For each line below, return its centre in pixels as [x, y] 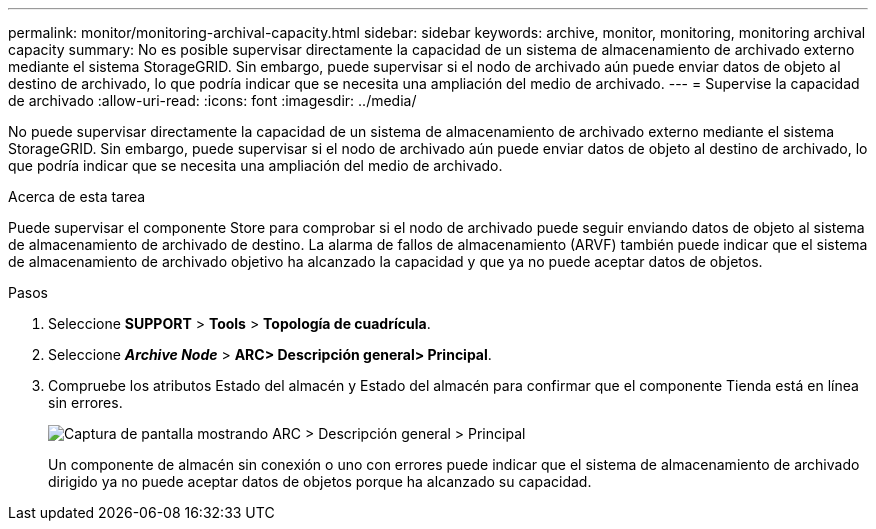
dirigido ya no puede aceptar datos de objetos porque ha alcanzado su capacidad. [320, 481]
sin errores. [85, 402]
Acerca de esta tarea [77, 196]
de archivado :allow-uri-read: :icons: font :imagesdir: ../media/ [212, 100]
